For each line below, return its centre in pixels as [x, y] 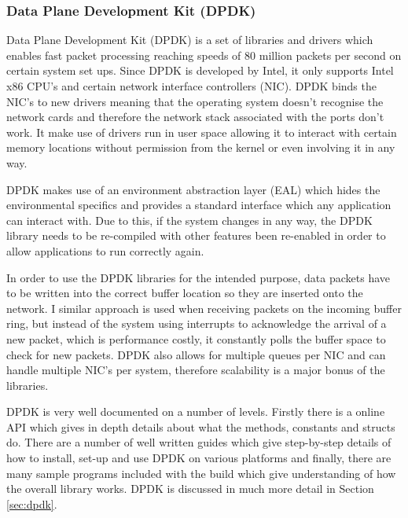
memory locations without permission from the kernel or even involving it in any [201, 147]
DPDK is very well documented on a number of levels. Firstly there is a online [196, 411]
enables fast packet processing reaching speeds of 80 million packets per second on [204, 55]
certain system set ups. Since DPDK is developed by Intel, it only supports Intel [200, 70]
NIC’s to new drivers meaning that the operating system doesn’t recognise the [195, 101]
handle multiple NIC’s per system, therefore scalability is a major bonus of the [196, 370]
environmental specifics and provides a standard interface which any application [199, 205]
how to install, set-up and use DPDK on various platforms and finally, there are [199, 458]
